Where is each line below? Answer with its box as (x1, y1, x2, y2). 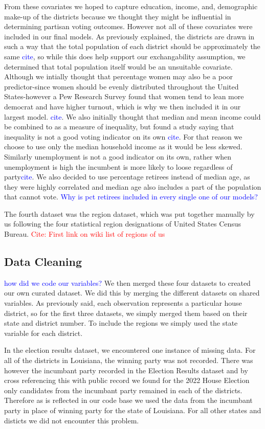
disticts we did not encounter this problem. (4, 415, 139, 425)
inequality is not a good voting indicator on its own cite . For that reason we (4, 131, 242, 142)
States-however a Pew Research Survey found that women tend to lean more (4, 91, 244, 102)
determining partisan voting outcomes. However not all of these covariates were (4, 21, 253, 32)
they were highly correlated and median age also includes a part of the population (4, 181, 261, 192)
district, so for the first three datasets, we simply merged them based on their (4, 307, 248, 318)
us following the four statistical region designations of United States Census (4, 218, 241, 229)
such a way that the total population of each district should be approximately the (4, 41, 260, 52)
